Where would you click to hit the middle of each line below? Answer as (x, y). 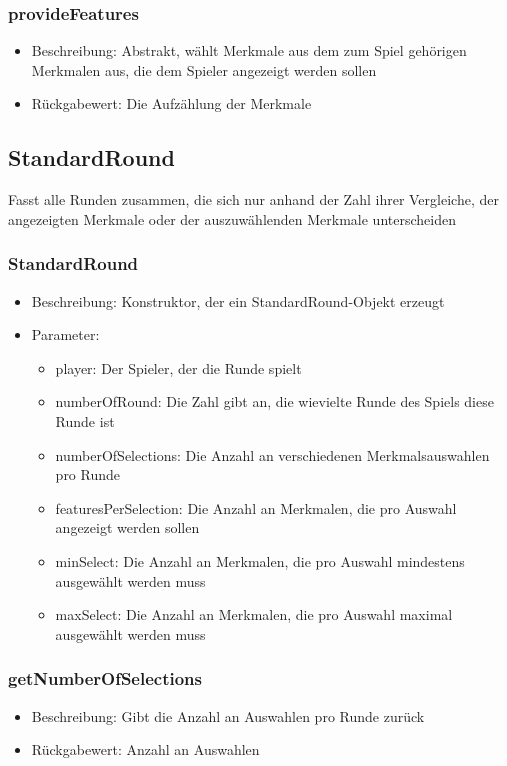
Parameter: (65, 334)
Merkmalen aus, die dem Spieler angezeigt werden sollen (204, 69)
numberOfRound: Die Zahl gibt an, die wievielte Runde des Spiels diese (274, 401)
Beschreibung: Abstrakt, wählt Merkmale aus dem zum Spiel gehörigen (249, 50)
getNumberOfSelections (105, 678)
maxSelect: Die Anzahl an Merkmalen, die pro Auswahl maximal (254, 614)
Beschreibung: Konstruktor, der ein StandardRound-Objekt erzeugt (238, 300)
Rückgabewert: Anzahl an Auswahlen (145, 749)
